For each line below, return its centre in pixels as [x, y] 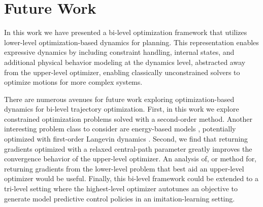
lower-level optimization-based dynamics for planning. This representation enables [131, 42]
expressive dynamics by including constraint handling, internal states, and [119, 52]
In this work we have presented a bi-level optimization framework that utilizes [126, 32]
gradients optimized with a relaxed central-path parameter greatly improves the [128, 148]
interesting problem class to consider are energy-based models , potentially [120, 129]
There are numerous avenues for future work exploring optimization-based [119, 99]
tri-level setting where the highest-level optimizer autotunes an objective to [121, 188]
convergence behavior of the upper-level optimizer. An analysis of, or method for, [130, 159]
